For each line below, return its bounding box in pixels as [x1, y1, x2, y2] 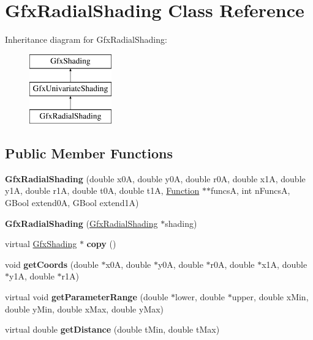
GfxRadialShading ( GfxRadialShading [5, 216, 158, 229]
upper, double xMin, [232, 290, 309, 303]
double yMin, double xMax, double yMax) [5, 302, 164, 315]
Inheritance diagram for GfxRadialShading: [5, 33, 167, 46]
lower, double [175, 290, 225, 303]
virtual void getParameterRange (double [5, 290, 168, 303]
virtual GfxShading [5, 237, 77, 250]
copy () [86, 237, 116, 250]
